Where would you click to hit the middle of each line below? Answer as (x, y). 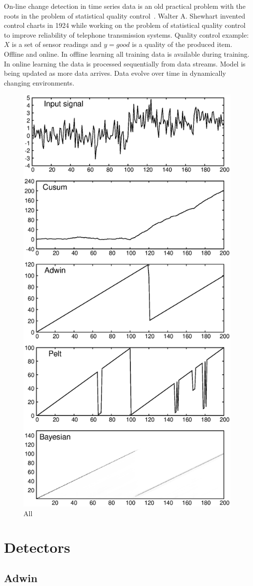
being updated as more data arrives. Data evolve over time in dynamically (115, 73)
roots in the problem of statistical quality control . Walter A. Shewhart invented (125, 15)
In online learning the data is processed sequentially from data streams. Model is (125, 63)
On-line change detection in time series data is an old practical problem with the (125, 6)
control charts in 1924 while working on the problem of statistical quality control (125, 25)
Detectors (37, 547)
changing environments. (39, 82)
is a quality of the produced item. (182, 44)
